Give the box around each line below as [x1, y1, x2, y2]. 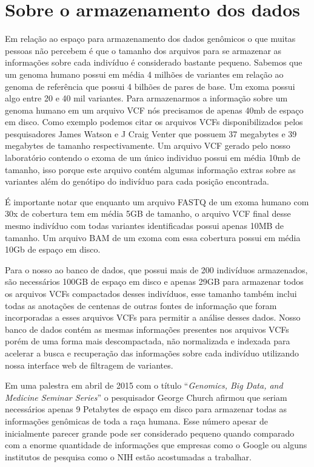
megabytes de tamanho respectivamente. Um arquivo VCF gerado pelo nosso [5, 139, 290, 152]
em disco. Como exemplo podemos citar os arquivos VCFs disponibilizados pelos [5, 115, 303, 128]
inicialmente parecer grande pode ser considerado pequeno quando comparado [5, 426, 295, 439]
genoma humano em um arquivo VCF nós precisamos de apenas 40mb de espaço [5, 103, 304, 116]
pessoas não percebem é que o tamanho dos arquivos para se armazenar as [5, 44, 282, 56]
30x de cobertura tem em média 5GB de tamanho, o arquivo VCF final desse [5, 207, 291, 220]
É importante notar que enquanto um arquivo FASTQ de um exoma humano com [5, 195, 309, 208]
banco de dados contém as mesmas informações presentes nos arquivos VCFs [5, 322, 289, 335]
